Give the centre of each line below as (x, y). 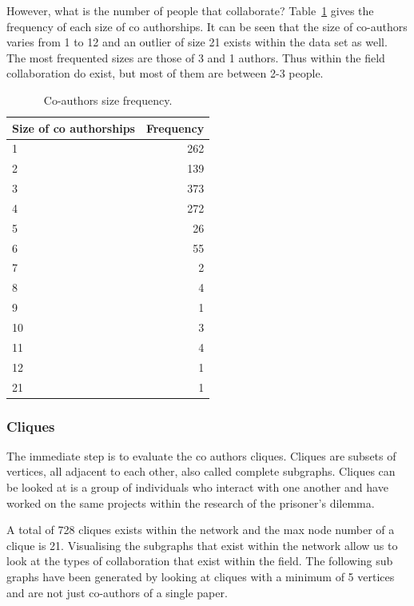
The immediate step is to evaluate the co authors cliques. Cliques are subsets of (201, 455)
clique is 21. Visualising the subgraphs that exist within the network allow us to (202, 545)
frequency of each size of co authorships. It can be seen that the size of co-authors (207, 26)
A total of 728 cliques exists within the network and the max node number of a (201, 530)
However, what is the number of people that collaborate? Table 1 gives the (190, 10)
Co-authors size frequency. (108, 100)
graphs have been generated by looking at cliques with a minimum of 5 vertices (201, 576)
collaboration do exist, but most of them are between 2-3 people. (165, 73)
